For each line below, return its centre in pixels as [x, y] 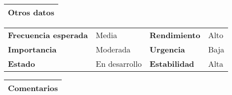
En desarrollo [119, 64]
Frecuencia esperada [48, 35]
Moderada [113, 49]
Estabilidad [172, 64]
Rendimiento [175, 35]
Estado [21, 64]
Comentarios [33, 88]
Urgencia [167, 49]
